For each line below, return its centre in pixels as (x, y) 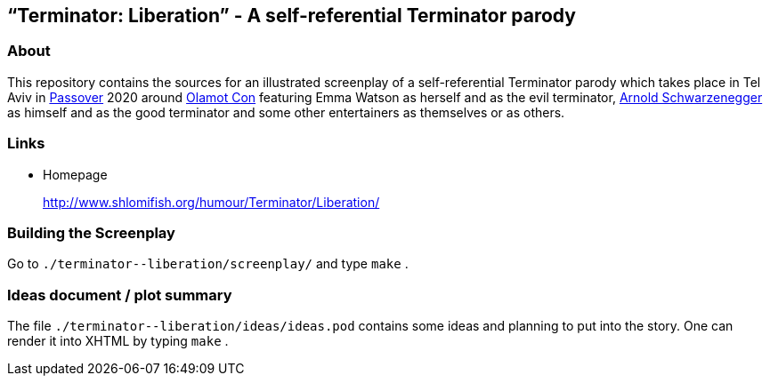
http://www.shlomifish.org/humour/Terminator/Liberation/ (211, 202)
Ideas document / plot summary (120, 295)
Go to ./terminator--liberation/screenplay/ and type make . (208, 264)
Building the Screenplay (91, 232)
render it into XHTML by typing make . (118, 341)
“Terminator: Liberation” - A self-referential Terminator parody (292, 16)
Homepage (75, 174)
